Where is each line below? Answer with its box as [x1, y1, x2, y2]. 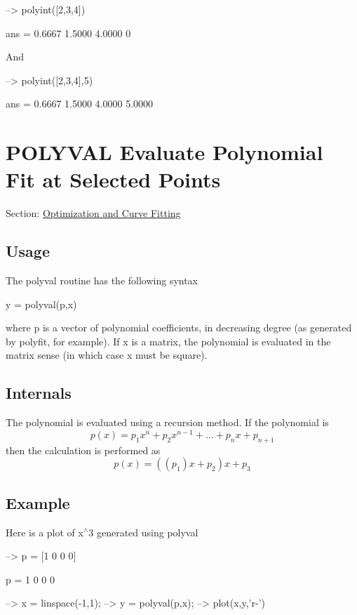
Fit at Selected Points [6, 165, 221, 194]
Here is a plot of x [6, 524, 83, 539]
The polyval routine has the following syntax [6, 273, 198, 288]
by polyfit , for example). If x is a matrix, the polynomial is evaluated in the [6, 333, 331, 348]
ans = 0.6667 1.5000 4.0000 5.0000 [6, 96, 154, 111]
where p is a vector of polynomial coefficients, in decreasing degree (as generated [6, 320, 352, 335]
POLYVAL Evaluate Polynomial [6, 138, 323, 166]
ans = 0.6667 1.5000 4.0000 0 [6, 25, 131, 40]
